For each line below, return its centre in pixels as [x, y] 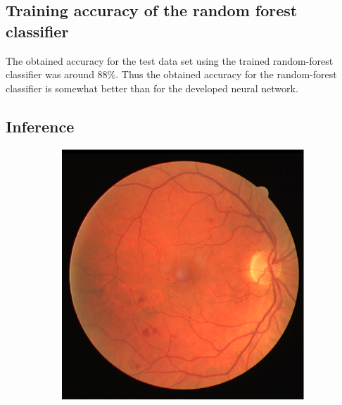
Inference [40, 126]
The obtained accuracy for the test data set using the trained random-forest [170, 60]
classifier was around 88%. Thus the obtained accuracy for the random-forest [171, 74]
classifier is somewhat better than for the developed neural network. [152, 88]
